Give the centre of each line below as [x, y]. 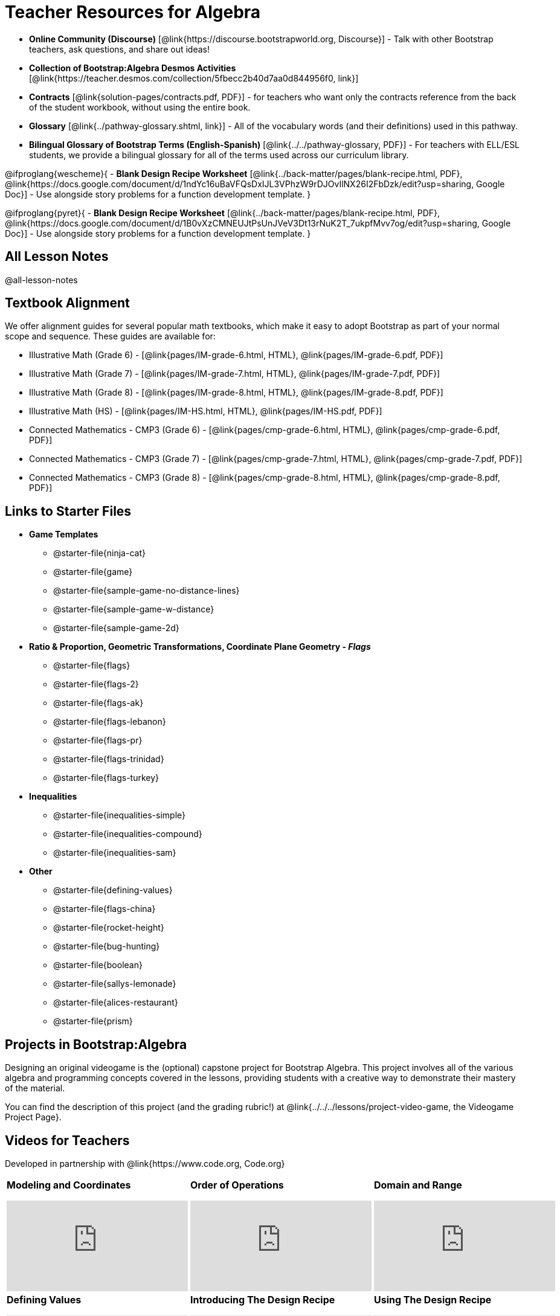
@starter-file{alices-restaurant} [116, 1003]
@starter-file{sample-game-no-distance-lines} [146, 591]
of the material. [35, 1088]
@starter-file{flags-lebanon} [110, 722]
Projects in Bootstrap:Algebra [96, 1044]
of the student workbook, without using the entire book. [140, 107]
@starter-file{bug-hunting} [107, 946]
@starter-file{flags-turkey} [106, 778]
